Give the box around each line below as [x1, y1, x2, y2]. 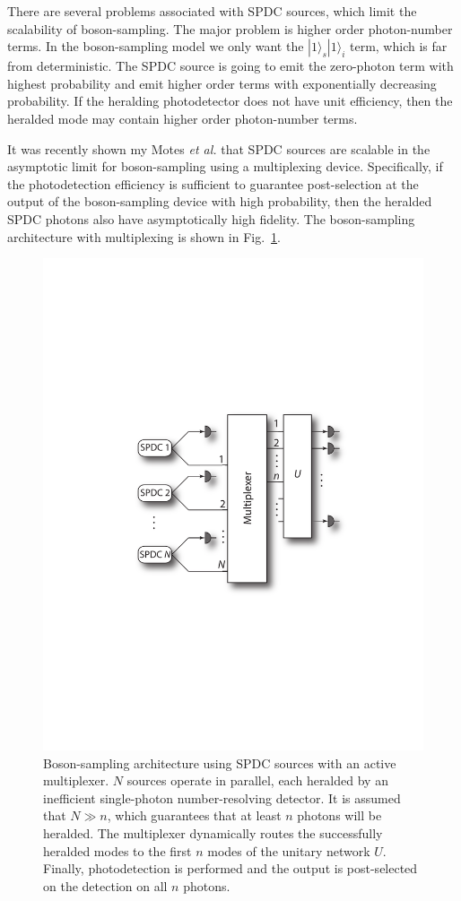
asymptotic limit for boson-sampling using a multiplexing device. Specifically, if [7, 157, 443, 176]
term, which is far [349, 37, 448, 56]
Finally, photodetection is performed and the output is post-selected [43, 859, 418, 878]
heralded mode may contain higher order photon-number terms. [7, 108, 358, 127]
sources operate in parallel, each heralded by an [126, 771, 388, 790]
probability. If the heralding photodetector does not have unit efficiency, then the [7, 91, 453, 110]
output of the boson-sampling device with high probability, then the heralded [7, 192, 432, 211]
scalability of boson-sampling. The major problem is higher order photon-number [7, 19, 453, 38]
